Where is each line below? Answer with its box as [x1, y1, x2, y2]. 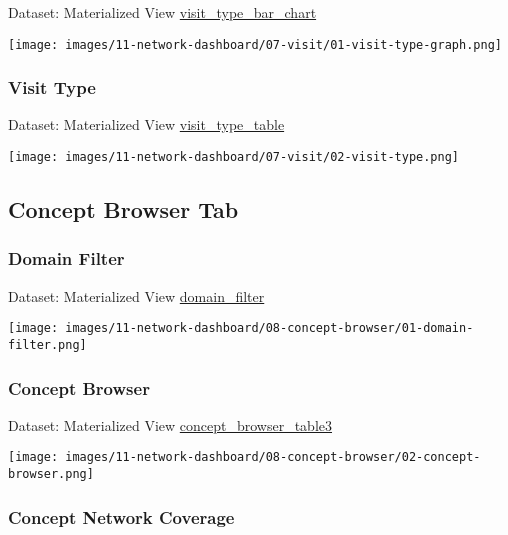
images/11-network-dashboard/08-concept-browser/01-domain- [65, 321, 474, 336]
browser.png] [8, 467, 94, 482]
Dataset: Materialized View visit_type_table [8, 114, 285, 135]
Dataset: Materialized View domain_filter [8, 285, 265, 306]
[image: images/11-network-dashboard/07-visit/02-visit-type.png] [8, 150, 460, 165]
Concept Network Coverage [8, 504, 235, 529]
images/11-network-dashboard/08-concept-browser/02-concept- [65, 450, 481, 465]
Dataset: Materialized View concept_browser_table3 [8, 414, 333, 435]
